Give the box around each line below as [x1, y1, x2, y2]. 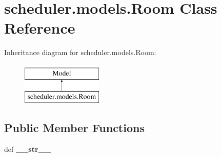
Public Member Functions [4, 120, 145, 136]
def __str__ [4, 144, 51, 154]
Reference [4, 17, 75, 38]
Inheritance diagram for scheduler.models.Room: [4, 47, 156, 58]
